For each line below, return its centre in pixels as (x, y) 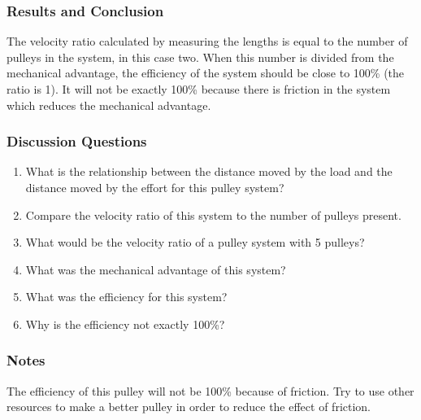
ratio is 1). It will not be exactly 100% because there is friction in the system (199, 89)
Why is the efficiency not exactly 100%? (125, 324)
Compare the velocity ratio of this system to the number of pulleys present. (213, 214)
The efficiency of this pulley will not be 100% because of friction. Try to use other (210, 390)
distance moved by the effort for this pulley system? (155, 187)
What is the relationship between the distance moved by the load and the (209, 171)
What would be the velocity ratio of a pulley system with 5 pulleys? (195, 242)
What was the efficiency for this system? (126, 297)
